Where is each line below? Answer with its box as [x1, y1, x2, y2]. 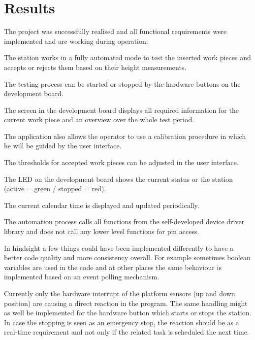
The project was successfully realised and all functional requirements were [4, 26, 227, 36]
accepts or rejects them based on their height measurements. [4, 62, 187, 72]
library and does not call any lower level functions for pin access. [4, 226, 199, 237]
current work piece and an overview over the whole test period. [4, 114, 194, 125]
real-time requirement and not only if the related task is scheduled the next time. [4, 327, 249, 337]
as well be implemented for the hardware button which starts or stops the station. [4, 307, 252, 318]
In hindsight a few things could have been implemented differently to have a [4, 242, 234, 253]
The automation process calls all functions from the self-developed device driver [4, 216, 245, 227]
